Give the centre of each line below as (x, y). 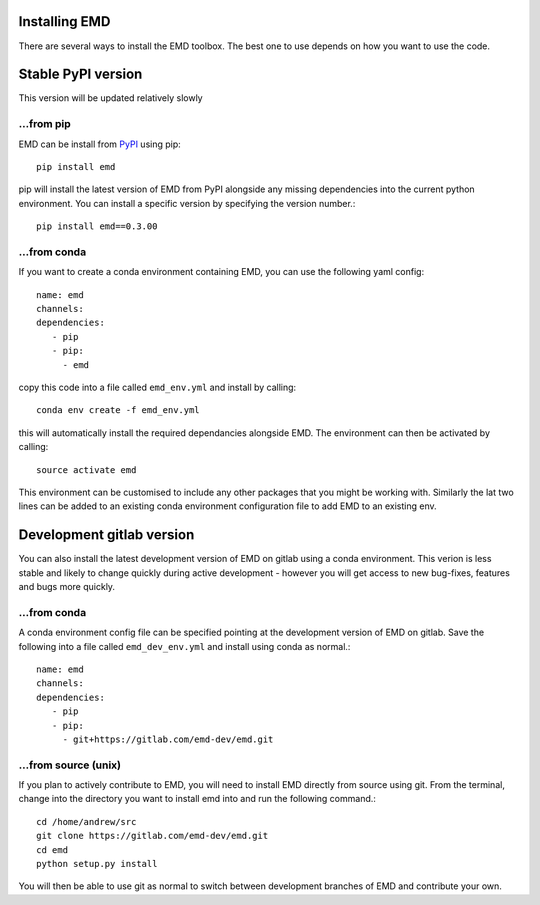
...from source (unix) (70, 765)
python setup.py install (97, 863)
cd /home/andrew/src (86, 821)
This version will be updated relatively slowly (111, 98)
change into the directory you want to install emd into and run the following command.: (197, 799)
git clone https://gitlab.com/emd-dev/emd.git (152, 836)
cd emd (52, 849)
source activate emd (86, 469)
